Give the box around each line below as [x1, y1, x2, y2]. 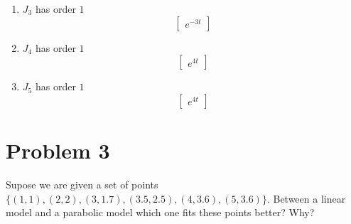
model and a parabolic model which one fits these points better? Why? [6, 205, 315, 220]
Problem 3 [6, 135, 110, 164]
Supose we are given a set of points [6, 176, 158, 191]
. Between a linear [266, 191, 346, 206]
